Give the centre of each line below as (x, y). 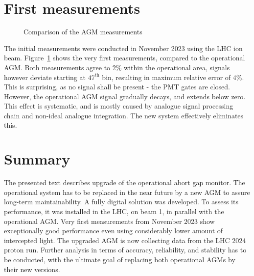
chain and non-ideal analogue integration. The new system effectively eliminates (124, 115)
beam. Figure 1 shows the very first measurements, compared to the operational (125, 58)
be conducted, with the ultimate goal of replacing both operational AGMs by (120, 259)
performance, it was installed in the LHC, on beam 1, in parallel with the (114, 211)
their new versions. (32, 269)
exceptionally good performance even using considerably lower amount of (114, 231)
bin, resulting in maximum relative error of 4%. (173, 77)
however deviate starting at (45, 77)
